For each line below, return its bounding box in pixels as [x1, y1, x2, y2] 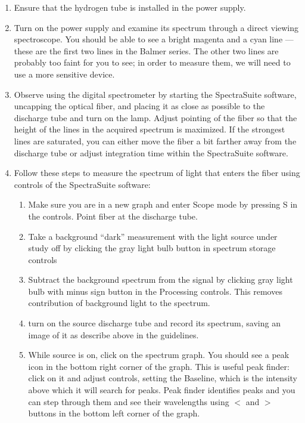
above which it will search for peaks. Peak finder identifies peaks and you [28, 384, 295, 396]
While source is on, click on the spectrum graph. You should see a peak [28, 348, 290, 361]
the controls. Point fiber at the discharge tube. [28, 209, 198, 222]
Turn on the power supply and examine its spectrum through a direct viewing [14, 21, 299, 33]
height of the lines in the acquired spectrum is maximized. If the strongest [14, 123, 285, 135]
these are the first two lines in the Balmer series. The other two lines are [14, 44, 279, 57]
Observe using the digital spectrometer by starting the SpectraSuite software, [14, 88, 297, 100]
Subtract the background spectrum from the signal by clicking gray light [28, 273, 293, 286]
